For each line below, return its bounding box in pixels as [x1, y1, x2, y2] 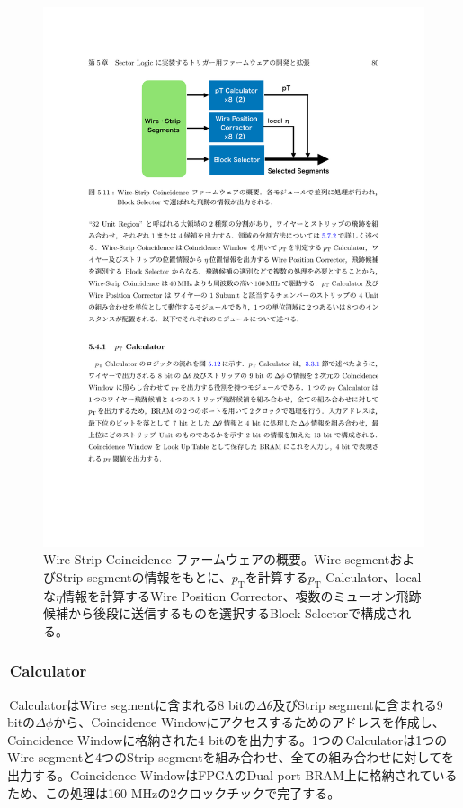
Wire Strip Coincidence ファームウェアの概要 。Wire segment [43, 550, 390, 569]
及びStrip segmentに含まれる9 [272, 695, 443, 714]
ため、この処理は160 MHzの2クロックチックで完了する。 [7, 783, 341, 802]
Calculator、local [325, 567, 422, 586]
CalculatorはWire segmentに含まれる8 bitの [9, 695, 257, 714]
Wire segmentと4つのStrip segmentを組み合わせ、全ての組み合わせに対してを [7, 748, 454, 767]
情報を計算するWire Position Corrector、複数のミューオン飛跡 [61, 586, 422, 605]
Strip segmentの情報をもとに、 [55, 567, 232, 586]
